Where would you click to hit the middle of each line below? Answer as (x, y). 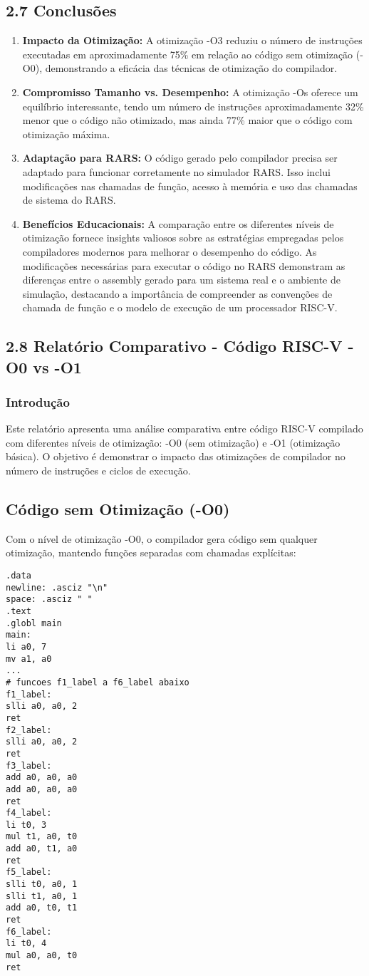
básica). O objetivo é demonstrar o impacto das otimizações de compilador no (176, 456)
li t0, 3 (26, 825)
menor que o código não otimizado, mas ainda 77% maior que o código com (187, 120)
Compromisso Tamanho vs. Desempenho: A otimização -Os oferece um (190, 92)
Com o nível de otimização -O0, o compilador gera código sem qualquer (162, 538)
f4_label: (29, 813)
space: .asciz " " (49, 599)
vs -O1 (57, 367)
